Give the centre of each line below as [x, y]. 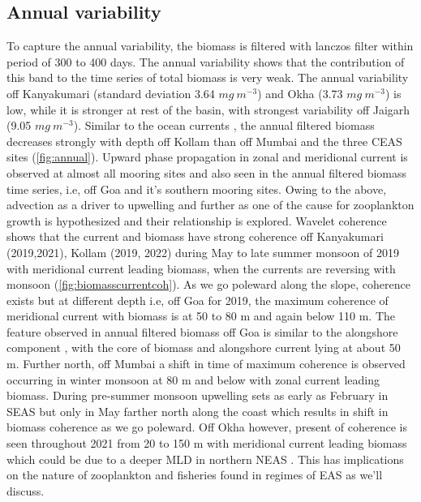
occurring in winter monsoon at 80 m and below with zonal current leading [193, 379]
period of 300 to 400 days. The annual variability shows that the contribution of [206, 61]
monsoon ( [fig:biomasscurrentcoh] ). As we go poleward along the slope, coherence [208, 284]
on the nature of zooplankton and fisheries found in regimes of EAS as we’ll [195, 475]
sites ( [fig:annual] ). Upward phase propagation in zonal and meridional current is [207, 157]
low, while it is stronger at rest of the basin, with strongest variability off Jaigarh [208, 109]
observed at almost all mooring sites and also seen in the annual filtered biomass [207, 172]
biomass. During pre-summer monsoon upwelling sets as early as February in [198, 395]
